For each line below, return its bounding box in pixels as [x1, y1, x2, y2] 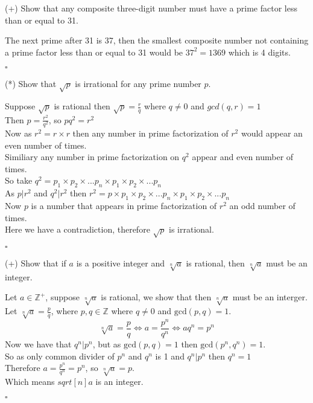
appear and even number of [192, 150, 294, 163]
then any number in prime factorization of [72, 127, 229, 140]
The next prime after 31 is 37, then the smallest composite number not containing [5, 34, 309, 47]
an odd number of [229, 199, 296, 212]
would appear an [241, 127, 303, 140]
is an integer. [95, 375, 144, 387]
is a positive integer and [76, 256, 165, 269]
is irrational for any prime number [75, 77, 201, 90]
